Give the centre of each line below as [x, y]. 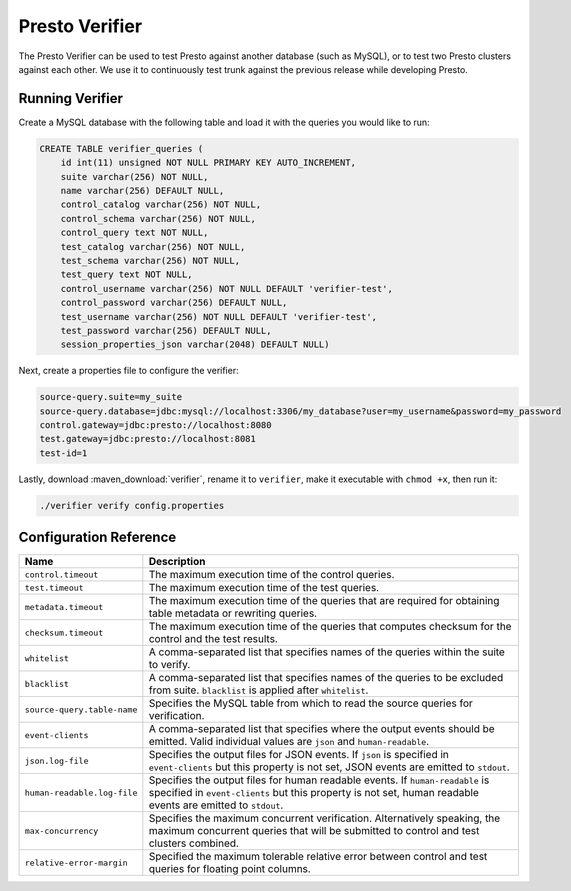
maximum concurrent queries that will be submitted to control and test [314, 831]
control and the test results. [213, 639]
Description [177, 562]
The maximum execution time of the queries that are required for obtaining [324, 601]
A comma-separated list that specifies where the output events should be [321, 729]
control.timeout [61, 574]
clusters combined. [194, 843]
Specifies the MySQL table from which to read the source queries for [311, 703]
